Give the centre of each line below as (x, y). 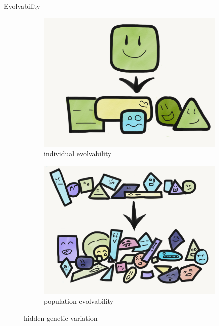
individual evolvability (78, 154)
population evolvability (79, 301)
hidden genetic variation (61, 317)
